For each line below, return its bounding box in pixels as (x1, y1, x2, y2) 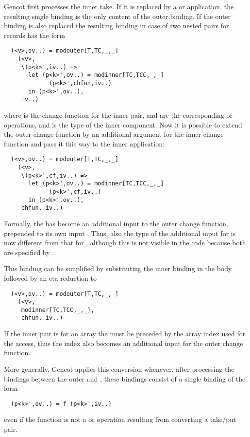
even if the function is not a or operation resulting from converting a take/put (4, 414, 236, 424)
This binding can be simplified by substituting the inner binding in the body (4, 263, 232, 273)
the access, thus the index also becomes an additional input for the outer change (4, 338, 243, 348)
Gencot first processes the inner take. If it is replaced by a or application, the (4, 1, 234, 11)
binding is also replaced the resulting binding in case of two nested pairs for (4, 20, 229, 31)
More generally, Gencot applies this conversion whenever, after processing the (4, 364, 234, 374)
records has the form (4, 30, 65, 40)
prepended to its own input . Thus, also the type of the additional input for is (4, 228, 236, 238)
